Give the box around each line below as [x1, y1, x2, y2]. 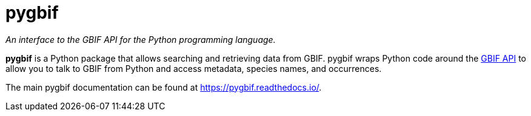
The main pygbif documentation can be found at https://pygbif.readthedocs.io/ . [5, 82, 322, 92]
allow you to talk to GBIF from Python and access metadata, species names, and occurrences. [5, 63, 382, 74]
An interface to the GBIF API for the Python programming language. [5, 34, 276, 45]
